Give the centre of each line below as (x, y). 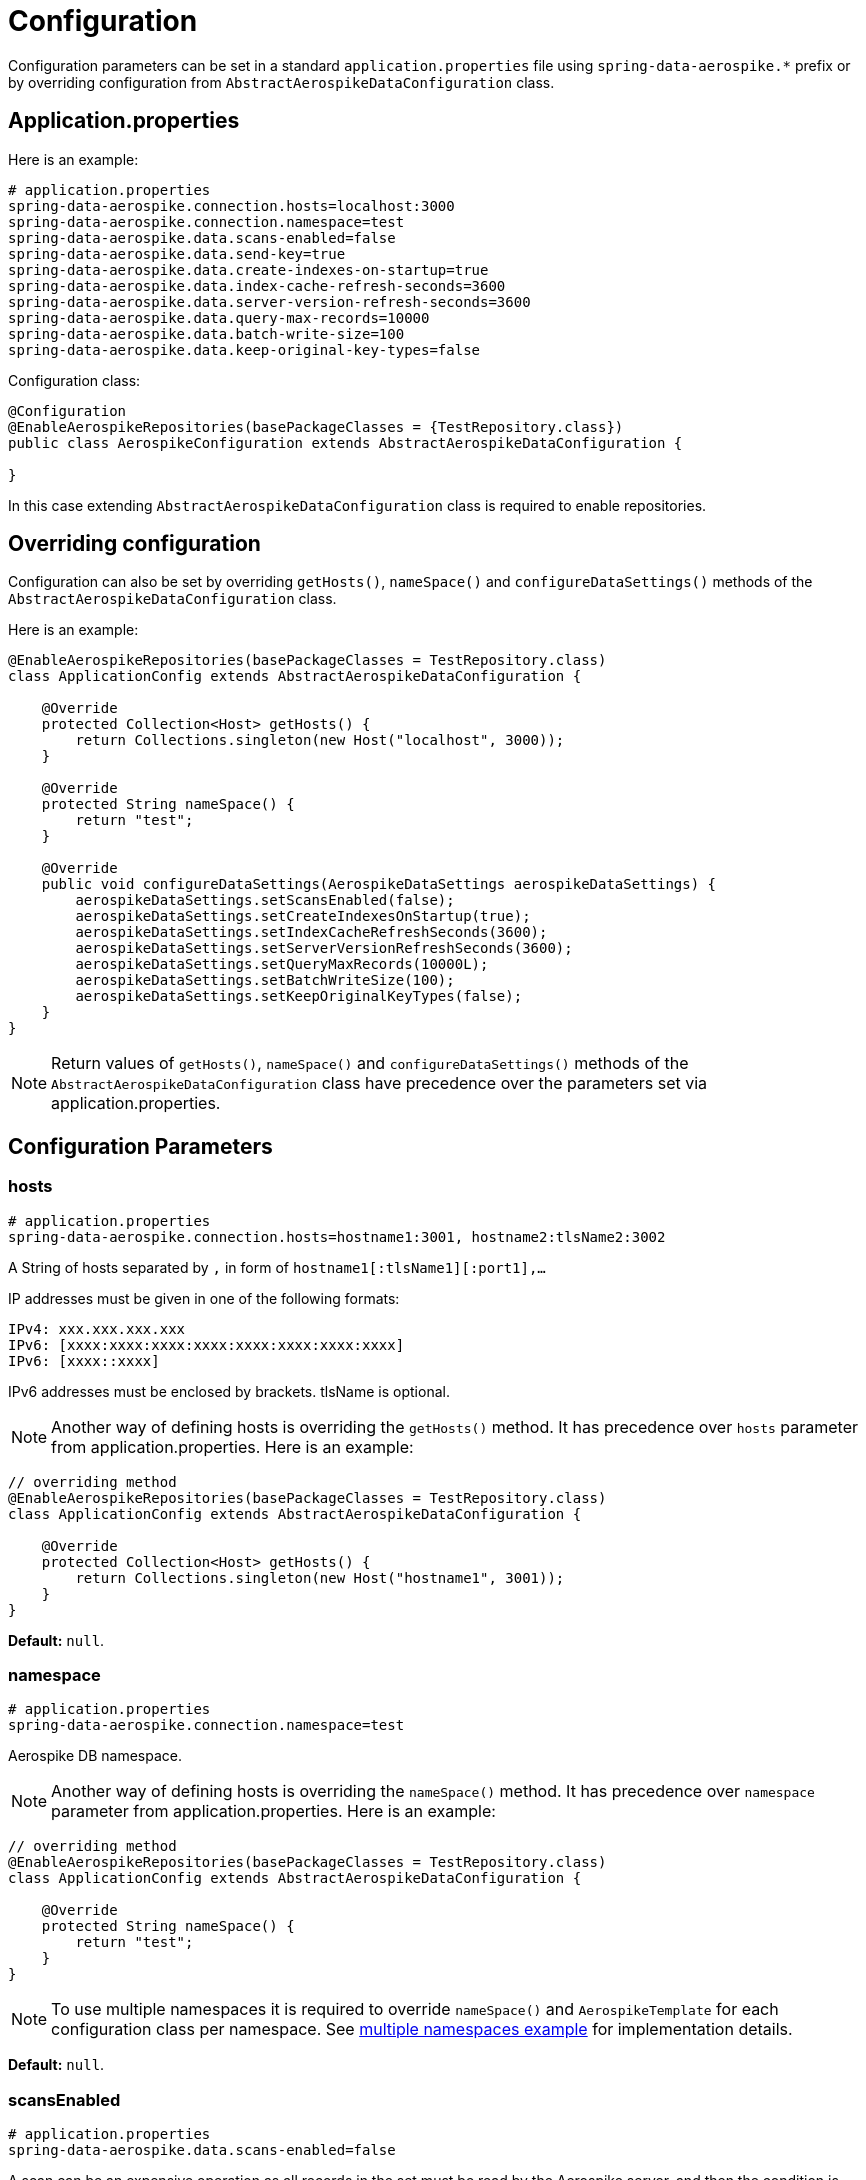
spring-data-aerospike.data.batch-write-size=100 (206, 333)
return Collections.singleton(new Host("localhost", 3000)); (320, 740)
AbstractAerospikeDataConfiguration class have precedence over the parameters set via (379, 1083)
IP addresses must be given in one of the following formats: (204, 1298)
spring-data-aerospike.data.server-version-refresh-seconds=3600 (269, 301)
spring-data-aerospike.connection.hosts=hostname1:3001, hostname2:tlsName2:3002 (337, 1236)
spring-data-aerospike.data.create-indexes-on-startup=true (248, 269)
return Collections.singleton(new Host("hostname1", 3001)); (320, 1577)
